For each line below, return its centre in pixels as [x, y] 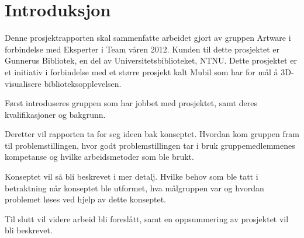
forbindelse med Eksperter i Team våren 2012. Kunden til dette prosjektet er [142, 49]
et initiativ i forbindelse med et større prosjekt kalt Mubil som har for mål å [141, 71]
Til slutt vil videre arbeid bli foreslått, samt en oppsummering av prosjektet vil [147, 218]
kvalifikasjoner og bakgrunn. [55, 114]
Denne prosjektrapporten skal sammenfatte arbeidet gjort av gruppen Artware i [148, 38]
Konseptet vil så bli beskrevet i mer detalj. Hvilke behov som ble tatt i [132, 176]
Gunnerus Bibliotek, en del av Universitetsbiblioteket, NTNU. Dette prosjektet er [151, 60]
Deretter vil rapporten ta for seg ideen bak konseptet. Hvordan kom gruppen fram [152, 134]
